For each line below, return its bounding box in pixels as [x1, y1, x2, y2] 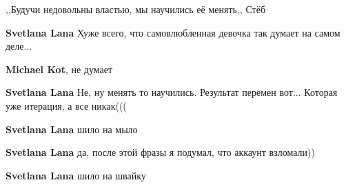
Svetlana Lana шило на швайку [6, 168, 146, 182]
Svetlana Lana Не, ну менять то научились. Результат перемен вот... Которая [6, 85, 338, 99]
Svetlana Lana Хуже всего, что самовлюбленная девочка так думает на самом [6, 25, 340, 39]
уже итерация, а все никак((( [6, 98, 127, 112]
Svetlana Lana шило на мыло [6, 121, 138, 136]
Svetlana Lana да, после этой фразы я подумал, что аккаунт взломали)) [6, 145, 315, 159]
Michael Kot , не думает [6, 61, 113, 76]
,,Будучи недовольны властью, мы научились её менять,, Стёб [6, 2, 266, 16]
